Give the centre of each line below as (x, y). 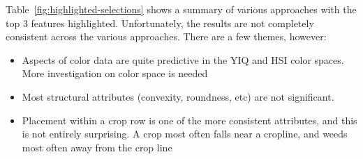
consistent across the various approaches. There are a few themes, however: (166, 36)
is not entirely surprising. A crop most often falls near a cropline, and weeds (185, 134)
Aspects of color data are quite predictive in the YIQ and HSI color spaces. (183, 59)
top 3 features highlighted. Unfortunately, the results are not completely (160, 23)
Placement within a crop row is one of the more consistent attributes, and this (190, 120)
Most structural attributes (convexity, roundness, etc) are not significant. (178, 96)
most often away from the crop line (97, 147)
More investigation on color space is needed (115, 73)
